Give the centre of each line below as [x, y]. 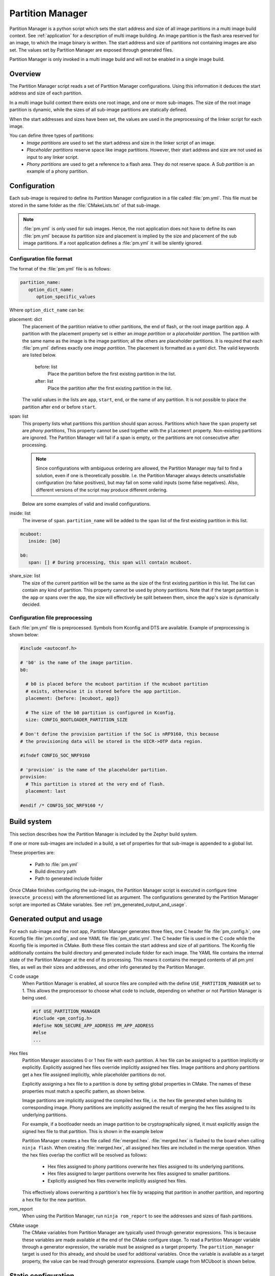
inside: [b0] [45, 541]
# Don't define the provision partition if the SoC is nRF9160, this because [119, 734]
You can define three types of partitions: [52, 136]
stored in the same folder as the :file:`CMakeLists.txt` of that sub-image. [85, 205]
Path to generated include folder [69, 878]
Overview [25, 74]
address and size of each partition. [46, 93]
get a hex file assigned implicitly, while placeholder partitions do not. [94, 1074]
